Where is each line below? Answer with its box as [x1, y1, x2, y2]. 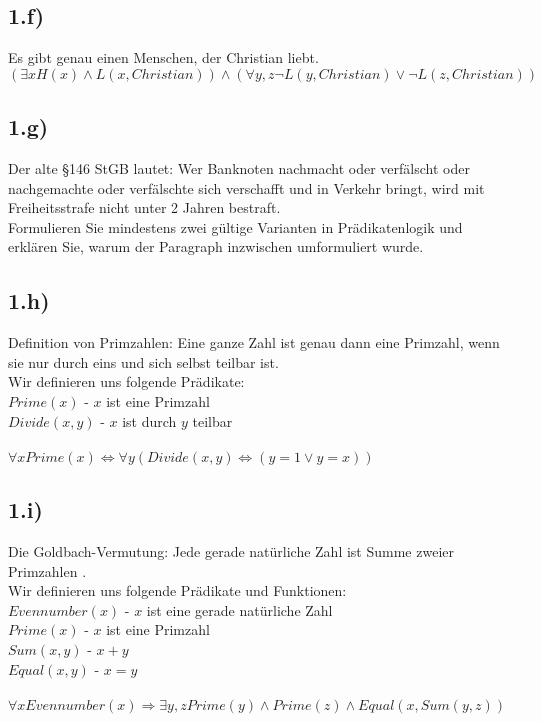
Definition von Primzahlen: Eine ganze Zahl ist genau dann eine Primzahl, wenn [8, 332, 500, 353]
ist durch [122, 410, 177, 431]
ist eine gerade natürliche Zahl [146, 599, 333, 620]
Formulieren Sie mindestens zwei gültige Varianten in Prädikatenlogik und [8, 216, 463, 237]
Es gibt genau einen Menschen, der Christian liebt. [8, 47, 319, 68]
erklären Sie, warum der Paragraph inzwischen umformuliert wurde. [8, 236, 424, 257]
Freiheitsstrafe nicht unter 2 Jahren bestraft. [8, 197, 281, 218]
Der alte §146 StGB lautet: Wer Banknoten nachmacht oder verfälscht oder [8, 158, 470, 178]
